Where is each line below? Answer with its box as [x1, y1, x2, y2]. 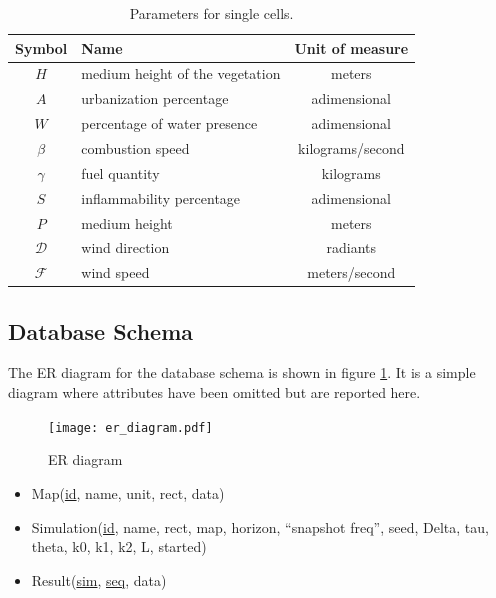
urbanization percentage [81, 88, 229, 109]
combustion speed [81, 137, 190, 158]
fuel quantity [81, 162, 160, 183]
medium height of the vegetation [81, 63, 281, 84]
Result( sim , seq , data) [31, 569, 167, 590]
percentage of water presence [81, 113, 258, 134]
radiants [326, 237, 377, 258]
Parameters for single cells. [129, 3, 294, 23]
